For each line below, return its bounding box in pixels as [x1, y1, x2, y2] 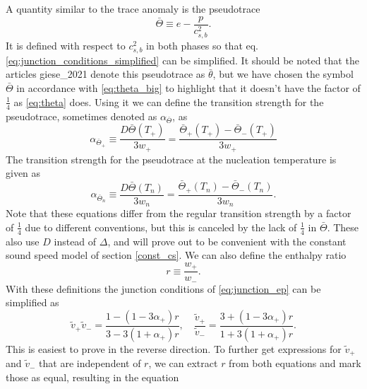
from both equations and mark [229, 356, 361, 371]
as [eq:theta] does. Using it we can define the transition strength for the [13, 94, 324, 109]
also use [6, 233, 40, 248]
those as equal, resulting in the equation [6, 369, 179, 384]
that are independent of [39, 356, 141, 371]
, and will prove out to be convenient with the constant [107, 233, 347, 248]
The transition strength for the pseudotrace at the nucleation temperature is [6, 151, 337, 166]
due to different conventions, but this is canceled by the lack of [25, 219, 297, 234]
